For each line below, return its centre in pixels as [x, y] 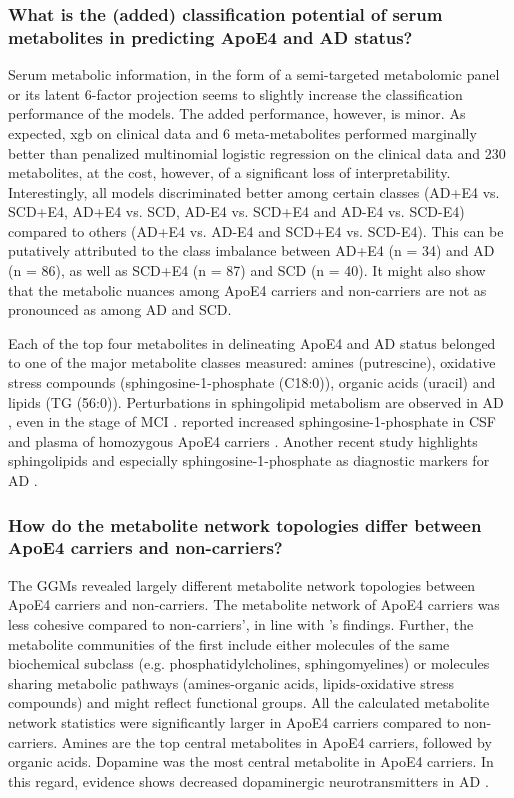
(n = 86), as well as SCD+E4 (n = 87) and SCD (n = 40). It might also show [247, 270]
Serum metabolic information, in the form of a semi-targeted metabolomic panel [254, 74]
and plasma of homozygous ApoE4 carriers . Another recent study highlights [243, 440]
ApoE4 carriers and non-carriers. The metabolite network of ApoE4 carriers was [254, 604]
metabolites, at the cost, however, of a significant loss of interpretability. [229, 172]
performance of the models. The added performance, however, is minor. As [237, 113]
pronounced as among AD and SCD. [120, 309]
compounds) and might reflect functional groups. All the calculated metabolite [249, 702]
